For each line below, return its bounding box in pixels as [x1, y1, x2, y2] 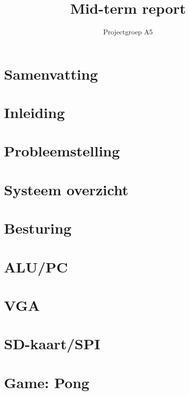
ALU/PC [4, 256, 68, 276]
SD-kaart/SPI [4, 334, 100, 354]
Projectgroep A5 [103, 27, 153, 37]
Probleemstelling [4, 141, 120, 161]
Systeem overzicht [4, 179, 128, 199]
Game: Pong [4, 372, 90, 392]
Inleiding [4, 102, 65, 122]
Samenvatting [4, 63, 98, 84]
